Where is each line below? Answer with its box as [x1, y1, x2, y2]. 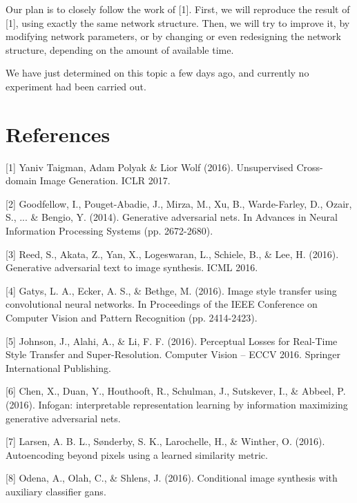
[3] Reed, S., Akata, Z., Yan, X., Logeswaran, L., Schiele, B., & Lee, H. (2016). [6, 246, 339, 261]
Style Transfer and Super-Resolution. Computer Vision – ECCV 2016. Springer [6, 347, 341, 362]
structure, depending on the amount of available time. [6, 42, 234, 57]
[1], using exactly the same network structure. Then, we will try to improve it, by [6, 15, 350, 30]
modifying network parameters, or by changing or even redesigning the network [6, 29, 341, 43]
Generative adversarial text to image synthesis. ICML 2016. [6, 260, 258, 275]
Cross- [296, 159, 323, 174]
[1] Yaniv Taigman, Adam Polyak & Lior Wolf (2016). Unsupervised [6, 159, 293, 174]
